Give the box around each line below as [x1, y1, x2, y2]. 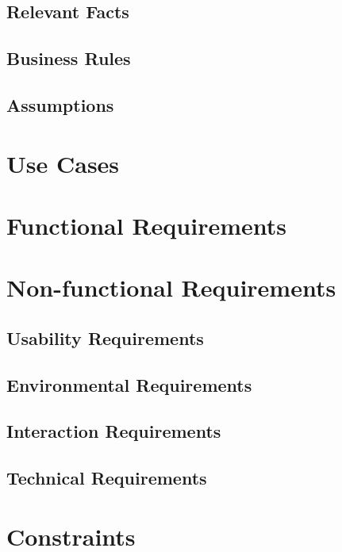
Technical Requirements [6, 466, 207, 490]
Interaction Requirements [6, 419, 221, 443]
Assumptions [6, 92, 114, 117]
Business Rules [6, 46, 131, 71]
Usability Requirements [6, 325, 204, 350]
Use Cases [6, 147, 120, 179]
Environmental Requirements [6, 372, 252, 397]
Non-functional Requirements [6, 271, 336, 304]
